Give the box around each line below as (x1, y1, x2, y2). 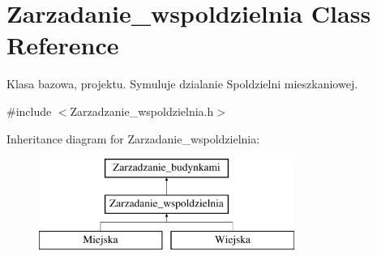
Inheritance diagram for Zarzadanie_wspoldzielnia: (6, 130, 260, 147)
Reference (6, 28, 119, 62)
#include (6, 102, 52, 119)
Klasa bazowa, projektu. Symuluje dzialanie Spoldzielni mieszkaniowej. (6, 75, 358, 92)
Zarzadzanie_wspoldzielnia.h (70, 102, 214, 119)
